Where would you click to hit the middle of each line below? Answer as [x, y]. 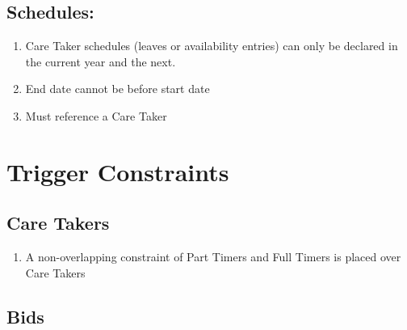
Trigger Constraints [118, 171]
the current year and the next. [101, 61]
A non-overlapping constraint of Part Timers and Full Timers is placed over [213, 257]
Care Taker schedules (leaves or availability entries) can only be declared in [212, 46]
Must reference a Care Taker [96, 115]
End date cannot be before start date [117, 89]
